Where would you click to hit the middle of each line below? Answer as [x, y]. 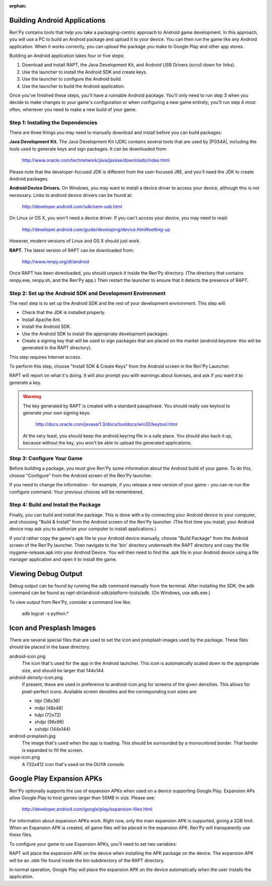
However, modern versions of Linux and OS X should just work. [75, 241]
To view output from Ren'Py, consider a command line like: [70, 602]
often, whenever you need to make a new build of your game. [73, 109]
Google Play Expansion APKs [56, 779]
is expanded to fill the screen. [53, 750]
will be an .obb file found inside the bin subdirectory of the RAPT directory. [87, 860]
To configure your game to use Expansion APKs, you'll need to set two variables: [93, 844]
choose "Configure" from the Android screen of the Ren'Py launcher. [81, 475]
